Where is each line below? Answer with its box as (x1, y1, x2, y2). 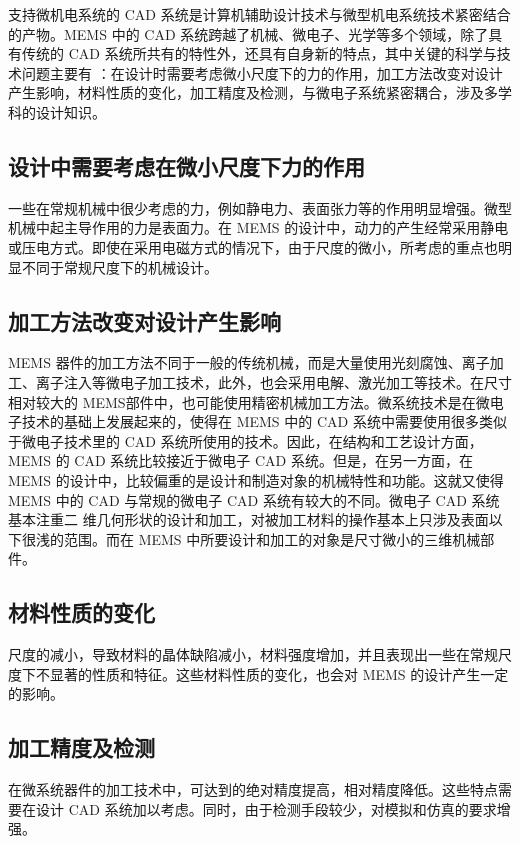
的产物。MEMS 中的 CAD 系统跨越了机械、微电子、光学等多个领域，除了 (8, 23, 489, 44)
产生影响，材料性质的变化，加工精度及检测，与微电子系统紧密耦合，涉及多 (8, 82, 498, 103)
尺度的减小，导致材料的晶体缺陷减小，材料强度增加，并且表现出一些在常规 (8, 644, 498, 665)
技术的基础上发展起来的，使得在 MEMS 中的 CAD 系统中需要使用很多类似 (21, 411, 507, 432)
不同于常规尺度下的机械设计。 (21, 256, 218, 277)
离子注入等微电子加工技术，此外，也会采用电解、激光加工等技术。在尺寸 (35, 371, 512, 392)
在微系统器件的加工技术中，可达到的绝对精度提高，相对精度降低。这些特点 (8, 779, 498, 800)
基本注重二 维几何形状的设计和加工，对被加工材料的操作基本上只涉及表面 (8, 509, 489, 530)
